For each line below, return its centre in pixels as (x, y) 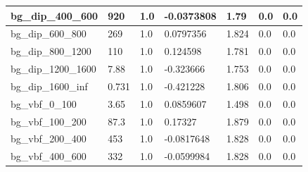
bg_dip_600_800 (49, 33)
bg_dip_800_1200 (51, 51)
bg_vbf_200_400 (49, 139)
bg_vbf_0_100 (44, 103)
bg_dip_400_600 (54, 15)
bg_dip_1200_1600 (53, 69)
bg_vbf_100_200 (49, 121)
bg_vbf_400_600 (49, 156)
